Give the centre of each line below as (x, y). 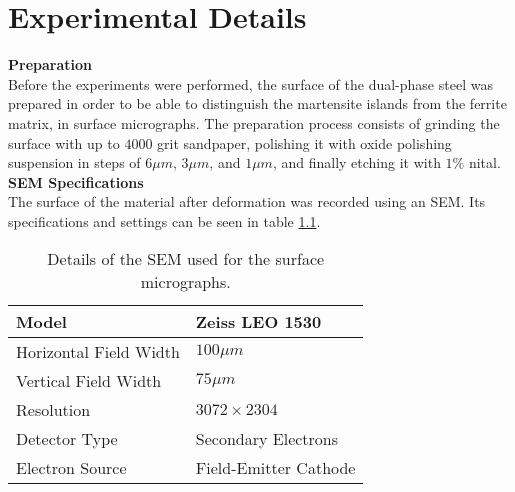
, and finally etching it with (356, 162)
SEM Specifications (76, 181)
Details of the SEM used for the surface (186, 259)
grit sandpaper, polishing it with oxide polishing (304, 142)
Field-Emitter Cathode (275, 468)
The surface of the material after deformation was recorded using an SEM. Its (247, 201)
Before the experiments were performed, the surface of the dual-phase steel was (250, 83)
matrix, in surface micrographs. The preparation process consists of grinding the (254, 122)
